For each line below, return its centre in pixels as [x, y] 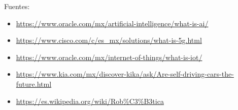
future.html [34, 84]
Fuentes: [17, 6]
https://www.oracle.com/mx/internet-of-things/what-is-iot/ [109, 57]
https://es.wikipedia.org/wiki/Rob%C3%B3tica [90, 101]
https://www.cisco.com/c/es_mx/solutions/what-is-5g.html [109, 40]
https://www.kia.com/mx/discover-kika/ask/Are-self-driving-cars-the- [125, 74]
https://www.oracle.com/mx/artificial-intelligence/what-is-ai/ [112, 23]
